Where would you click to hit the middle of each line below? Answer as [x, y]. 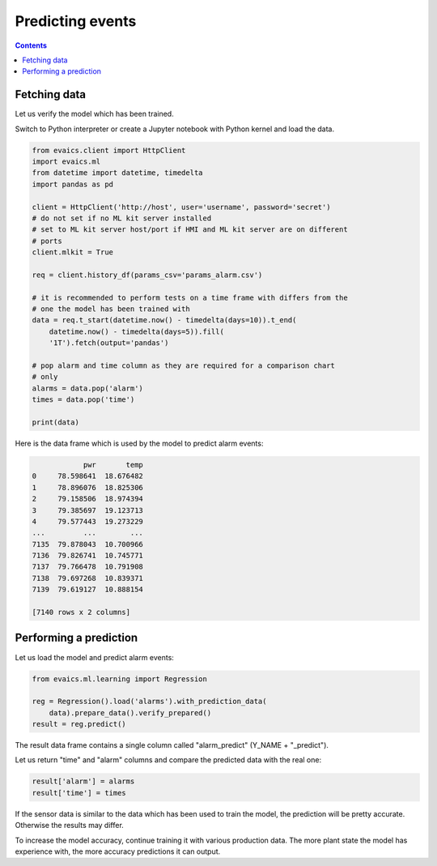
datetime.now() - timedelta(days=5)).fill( [136, 331]
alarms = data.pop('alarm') [87, 388]
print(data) [56, 422]
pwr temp [113, 465]
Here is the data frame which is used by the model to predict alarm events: [139, 443]
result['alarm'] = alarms [83, 781]
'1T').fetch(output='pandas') [109, 343]
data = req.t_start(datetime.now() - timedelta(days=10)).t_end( [164, 320]
